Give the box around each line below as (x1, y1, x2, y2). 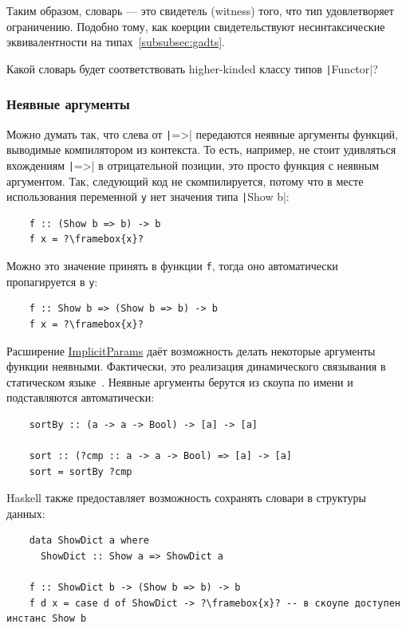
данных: (6, 504, 45, 521)
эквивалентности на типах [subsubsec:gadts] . (6, 33, 225, 50)
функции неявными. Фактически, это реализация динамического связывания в (6, 358, 386, 375)
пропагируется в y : (6, 273, 98, 289)
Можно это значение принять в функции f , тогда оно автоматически (6, 257, 338, 273)
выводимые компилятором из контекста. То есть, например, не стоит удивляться (6, 141, 396, 158)
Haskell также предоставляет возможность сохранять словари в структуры (6, 489, 366, 506)
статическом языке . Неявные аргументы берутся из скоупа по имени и (6, 373, 353, 390)
